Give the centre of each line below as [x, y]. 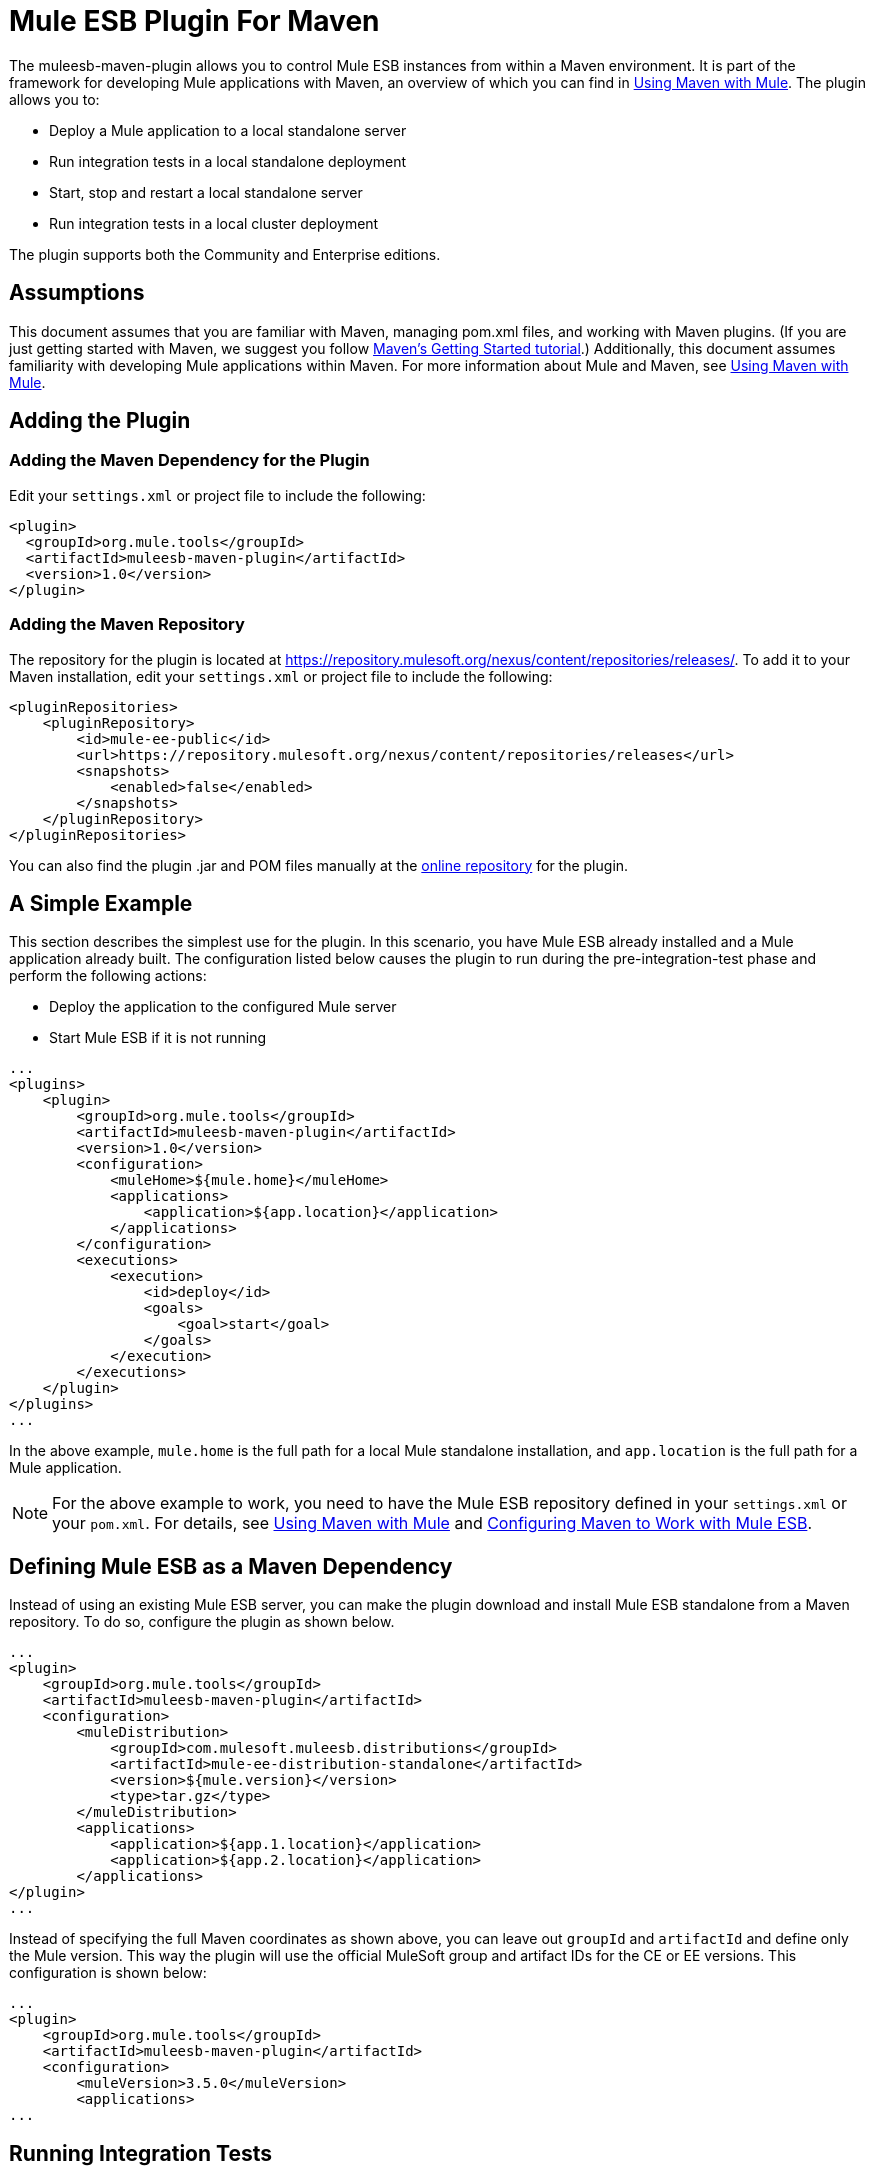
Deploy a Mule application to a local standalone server [228, 130]
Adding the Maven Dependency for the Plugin [189, 460]
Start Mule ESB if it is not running [158, 1038]
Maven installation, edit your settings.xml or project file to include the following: [281, 676]
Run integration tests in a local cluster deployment [214, 223]
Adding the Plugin [100, 421]
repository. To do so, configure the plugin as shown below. [202, 1622]
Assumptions [77, 293]
